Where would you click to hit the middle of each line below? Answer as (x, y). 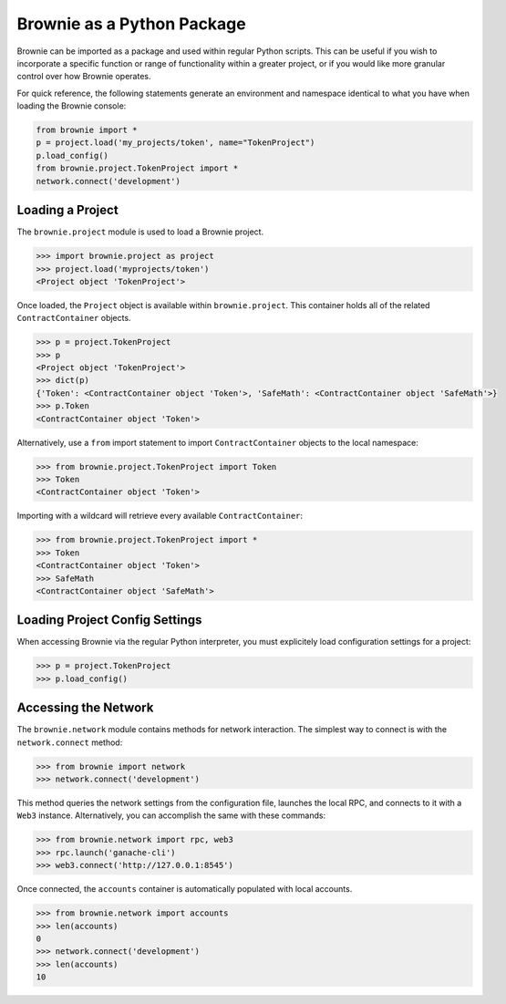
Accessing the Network (85, 708)
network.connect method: (70, 742)
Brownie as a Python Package (131, 24)
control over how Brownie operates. (84, 77)
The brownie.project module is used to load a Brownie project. (140, 232)
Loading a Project (67, 210)
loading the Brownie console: (72, 106)
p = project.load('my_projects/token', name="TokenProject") (176, 143)
